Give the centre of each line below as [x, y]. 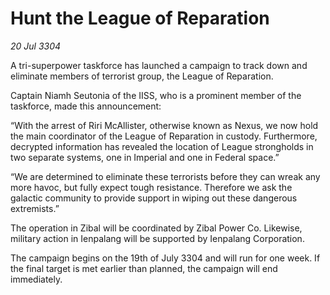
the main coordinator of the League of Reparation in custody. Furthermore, [164, 136]
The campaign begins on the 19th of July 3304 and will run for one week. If [165, 258]
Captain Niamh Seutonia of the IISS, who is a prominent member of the [156, 95]
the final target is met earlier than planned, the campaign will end [144, 268]
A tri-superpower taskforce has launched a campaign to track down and [159, 65]
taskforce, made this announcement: [86, 106]
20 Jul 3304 [36, 46]
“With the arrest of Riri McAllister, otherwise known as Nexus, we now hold [164, 125]
